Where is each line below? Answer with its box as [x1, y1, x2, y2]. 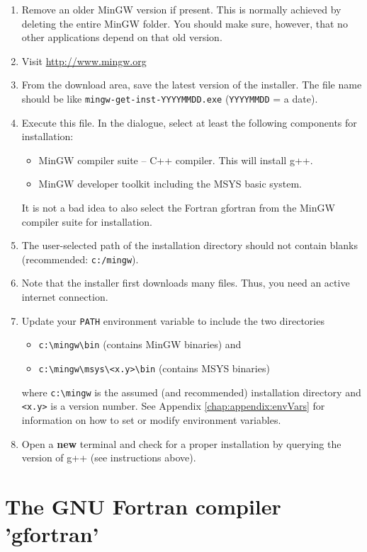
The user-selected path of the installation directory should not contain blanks [21, 238, 358, 253]
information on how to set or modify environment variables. [21, 412, 281, 427]
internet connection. [21, 289, 108, 304]
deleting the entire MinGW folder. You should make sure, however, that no [21, 16, 348, 30]
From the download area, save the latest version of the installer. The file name [21, 77, 362, 92]
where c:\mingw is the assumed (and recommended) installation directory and [21, 384, 361, 399]
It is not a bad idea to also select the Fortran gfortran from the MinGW [21, 200, 335, 214]
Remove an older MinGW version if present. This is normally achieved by [21, 2, 341, 16]
